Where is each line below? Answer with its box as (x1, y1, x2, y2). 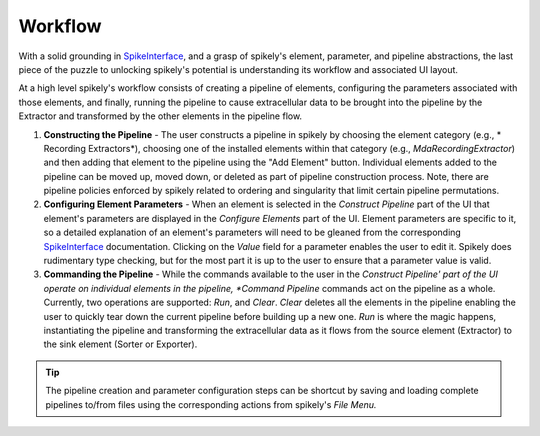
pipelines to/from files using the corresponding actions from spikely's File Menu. (45, 398, 377, 410)
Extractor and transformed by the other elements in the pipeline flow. (18, 110, 303, 122)
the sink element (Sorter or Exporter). (43, 338, 198, 350)
